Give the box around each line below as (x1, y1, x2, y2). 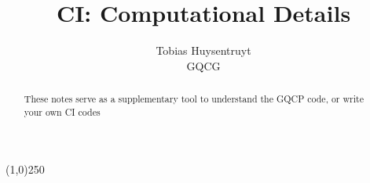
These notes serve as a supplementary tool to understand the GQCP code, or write (24, 92, 364, 106)
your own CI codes (24, 105, 101, 118)
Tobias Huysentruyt (156, 42, 251, 59)
